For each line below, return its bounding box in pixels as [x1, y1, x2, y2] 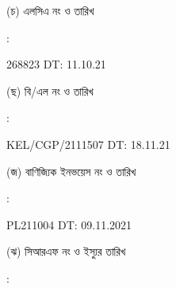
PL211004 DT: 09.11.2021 [6, 216, 132, 232]
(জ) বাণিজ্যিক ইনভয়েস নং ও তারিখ [6, 162, 136, 179]
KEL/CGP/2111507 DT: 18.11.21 [6, 135, 170, 152]
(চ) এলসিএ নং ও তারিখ [6, 2, 94, 18]
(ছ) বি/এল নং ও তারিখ [6, 82, 94, 99]
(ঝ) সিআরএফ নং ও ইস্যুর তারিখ [6, 243, 126, 260]
